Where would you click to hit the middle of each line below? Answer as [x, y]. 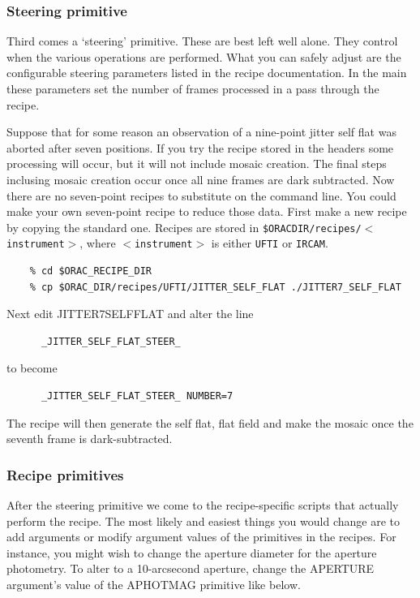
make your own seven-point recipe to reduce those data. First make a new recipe [207, 211]
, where [98, 243]
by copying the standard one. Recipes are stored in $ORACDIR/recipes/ [184, 227]
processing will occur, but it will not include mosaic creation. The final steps [197, 163]
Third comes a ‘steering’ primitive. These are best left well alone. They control [202, 41]
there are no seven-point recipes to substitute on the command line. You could [201, 195]
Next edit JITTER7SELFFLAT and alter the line [130, 314]
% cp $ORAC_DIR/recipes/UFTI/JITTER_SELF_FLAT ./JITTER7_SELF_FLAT [215, 287]
